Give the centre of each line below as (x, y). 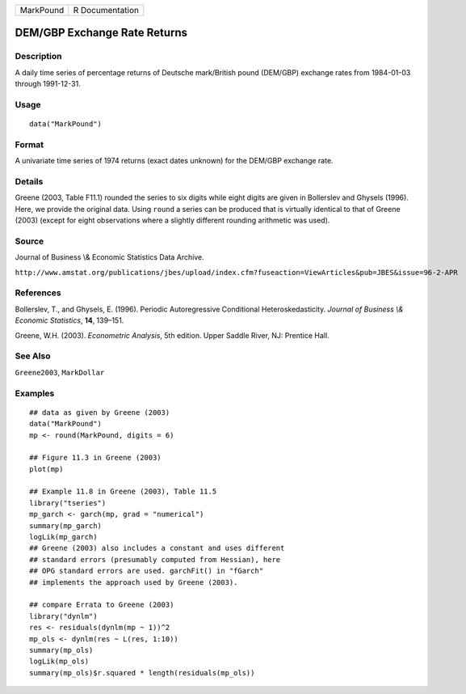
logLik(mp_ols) (59, 662)
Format (29, 144)
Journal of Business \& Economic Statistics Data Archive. (110, 257)
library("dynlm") (63, 616)
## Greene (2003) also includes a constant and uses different (157, 548)
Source (29, 241)
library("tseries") (68, 503)
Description (38, 57)
